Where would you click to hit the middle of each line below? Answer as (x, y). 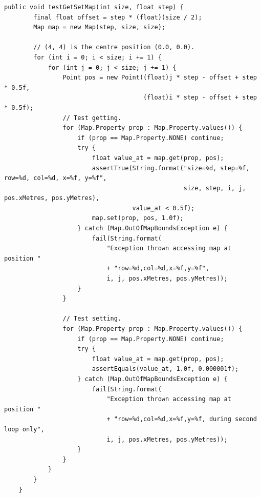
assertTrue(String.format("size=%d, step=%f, (171, 168)
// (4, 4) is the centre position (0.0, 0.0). (114, 47)
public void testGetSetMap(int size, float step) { (94, 7)
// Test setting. (92, 319)
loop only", (24, 429)
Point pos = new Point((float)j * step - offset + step (160, 78)
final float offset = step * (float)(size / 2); (118, 17)
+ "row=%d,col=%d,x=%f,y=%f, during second (182, 419)
